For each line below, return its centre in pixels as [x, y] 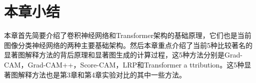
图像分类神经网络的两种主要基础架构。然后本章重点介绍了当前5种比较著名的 [128, 45]
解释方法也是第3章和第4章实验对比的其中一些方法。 [102, 74]
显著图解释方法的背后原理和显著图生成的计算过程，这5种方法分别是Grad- [123, 55]
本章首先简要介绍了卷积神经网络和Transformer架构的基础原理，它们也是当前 [128, 35]
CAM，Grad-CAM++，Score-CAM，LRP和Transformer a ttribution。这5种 [124, 64]
